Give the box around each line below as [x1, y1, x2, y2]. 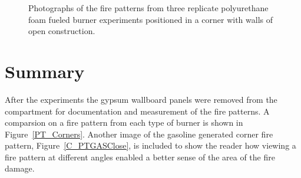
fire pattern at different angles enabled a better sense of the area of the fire [5, 150, 275, 163]
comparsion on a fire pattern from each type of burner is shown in [5, 116, 243, 129]
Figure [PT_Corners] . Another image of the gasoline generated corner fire [5, 127, 273, 140]
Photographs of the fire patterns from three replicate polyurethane [28, 2, 269, 14]
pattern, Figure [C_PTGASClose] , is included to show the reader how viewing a [5, 139, 296, 152]
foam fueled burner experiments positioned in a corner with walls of [28, 13, 273, 25]
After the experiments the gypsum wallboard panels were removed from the [5, 93, 277, 105]
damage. [5, 162, 35, 174]
